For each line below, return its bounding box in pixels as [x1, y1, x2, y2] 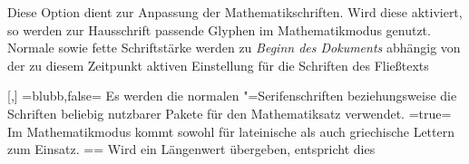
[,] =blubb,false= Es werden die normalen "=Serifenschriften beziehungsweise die [7, 86, 457, 105]
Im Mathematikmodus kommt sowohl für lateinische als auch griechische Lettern [7, 121, 454, 140]
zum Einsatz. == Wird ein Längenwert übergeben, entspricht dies [7, 140, 376, 159]
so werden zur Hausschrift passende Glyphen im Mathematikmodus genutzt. [7, 20, 431, 39]
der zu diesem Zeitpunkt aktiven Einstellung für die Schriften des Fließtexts [7, 55, 429, 74]
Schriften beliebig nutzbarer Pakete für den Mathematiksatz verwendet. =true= [7, 103, 452, 122]
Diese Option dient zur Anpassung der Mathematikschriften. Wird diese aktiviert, [7, 3, 463, 21]
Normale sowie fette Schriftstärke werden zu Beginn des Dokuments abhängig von [7, 38, 461, 57]
